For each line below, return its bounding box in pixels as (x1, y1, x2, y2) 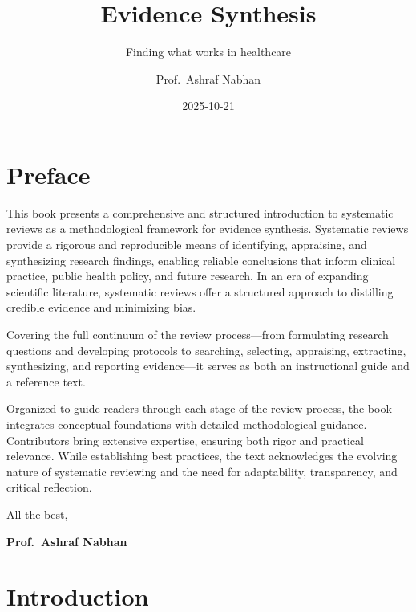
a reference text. (6, 373, 86, 390)
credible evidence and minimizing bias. (6, 299, 196, 316)
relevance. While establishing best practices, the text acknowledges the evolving (6, 447, 398, 464)
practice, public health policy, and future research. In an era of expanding (6, 267, 369, 284)
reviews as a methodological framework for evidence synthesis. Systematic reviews (6, 220, 409, 237)
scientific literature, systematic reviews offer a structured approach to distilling (6, 283, 394, 300)
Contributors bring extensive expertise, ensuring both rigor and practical (6, 431, 364, 448)
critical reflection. (6, 479, 92, 496)
